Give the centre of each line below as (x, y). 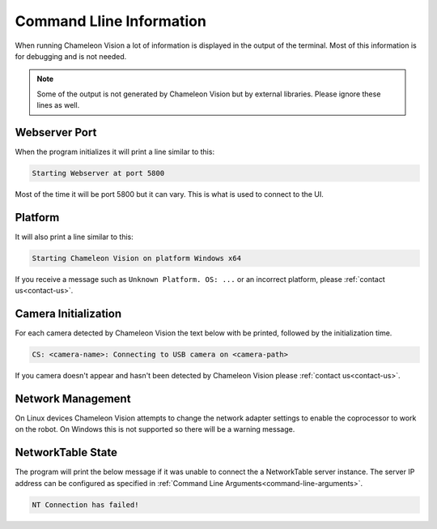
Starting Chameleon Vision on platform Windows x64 (137, 258)
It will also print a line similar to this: (74, 237)
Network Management (73, 398)
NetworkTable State (66, 452)
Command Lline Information (110, 21)
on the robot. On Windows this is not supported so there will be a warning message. (155, 429)
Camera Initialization (68, 314)
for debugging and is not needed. (71, 56)
